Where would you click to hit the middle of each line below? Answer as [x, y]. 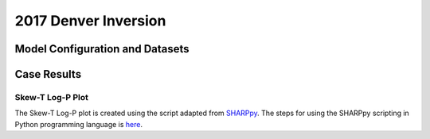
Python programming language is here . [79, 124]
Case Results [48, 74]
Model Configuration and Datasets [102, 49]
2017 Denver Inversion [90, 21]
